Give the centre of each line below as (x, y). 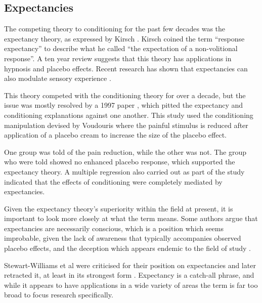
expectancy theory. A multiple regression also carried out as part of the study (124, 171)
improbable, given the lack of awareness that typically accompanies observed (123, 238)
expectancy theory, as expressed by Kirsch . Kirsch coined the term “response (124, 38)
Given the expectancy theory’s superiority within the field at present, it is (119, 208)
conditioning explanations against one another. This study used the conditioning (129, 115)
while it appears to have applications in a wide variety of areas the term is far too (131, 285)
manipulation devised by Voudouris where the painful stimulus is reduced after (126, 125)
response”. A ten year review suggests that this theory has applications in (118, 58)
